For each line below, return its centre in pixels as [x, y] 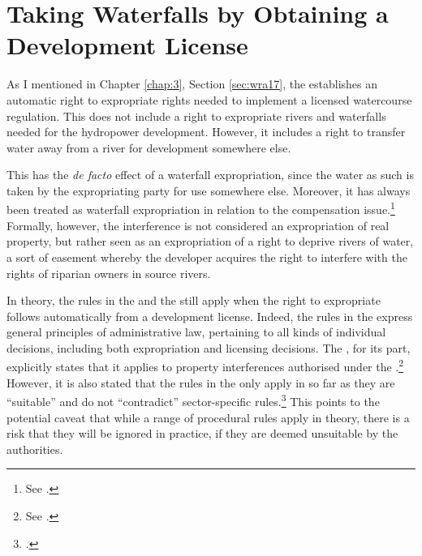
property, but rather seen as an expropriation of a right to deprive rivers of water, [210, 241]
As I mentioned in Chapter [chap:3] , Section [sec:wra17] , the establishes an [192, 84]
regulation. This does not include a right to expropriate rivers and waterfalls [196, 115]
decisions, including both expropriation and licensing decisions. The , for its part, [209, 347]
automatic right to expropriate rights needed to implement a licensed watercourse [209, 99]
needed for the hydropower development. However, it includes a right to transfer [206, 132]
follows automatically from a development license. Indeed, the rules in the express [210, 316]
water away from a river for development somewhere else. [149, 147]
